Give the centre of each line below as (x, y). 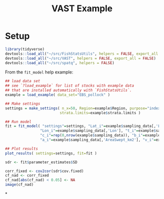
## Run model (18, 122)
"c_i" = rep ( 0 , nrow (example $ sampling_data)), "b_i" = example (100, 135)
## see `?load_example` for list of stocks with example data (70, 86)
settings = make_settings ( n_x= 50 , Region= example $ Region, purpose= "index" (84, 108)
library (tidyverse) (25, 49)
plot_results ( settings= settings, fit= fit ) (51, 153)
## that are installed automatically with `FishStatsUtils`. (69, 90)
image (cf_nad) (20, 185)
